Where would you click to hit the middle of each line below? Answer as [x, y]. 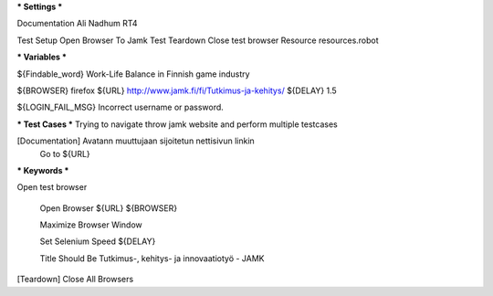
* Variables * [42, 57]
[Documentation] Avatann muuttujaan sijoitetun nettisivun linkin [136, 141]
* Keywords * [43, 170]
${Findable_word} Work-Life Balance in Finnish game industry [133, 74]
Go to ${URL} [65, 153]
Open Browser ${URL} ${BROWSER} [109, 208]
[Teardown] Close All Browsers [75, 280]
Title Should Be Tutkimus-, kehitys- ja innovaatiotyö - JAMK [152, 258]
